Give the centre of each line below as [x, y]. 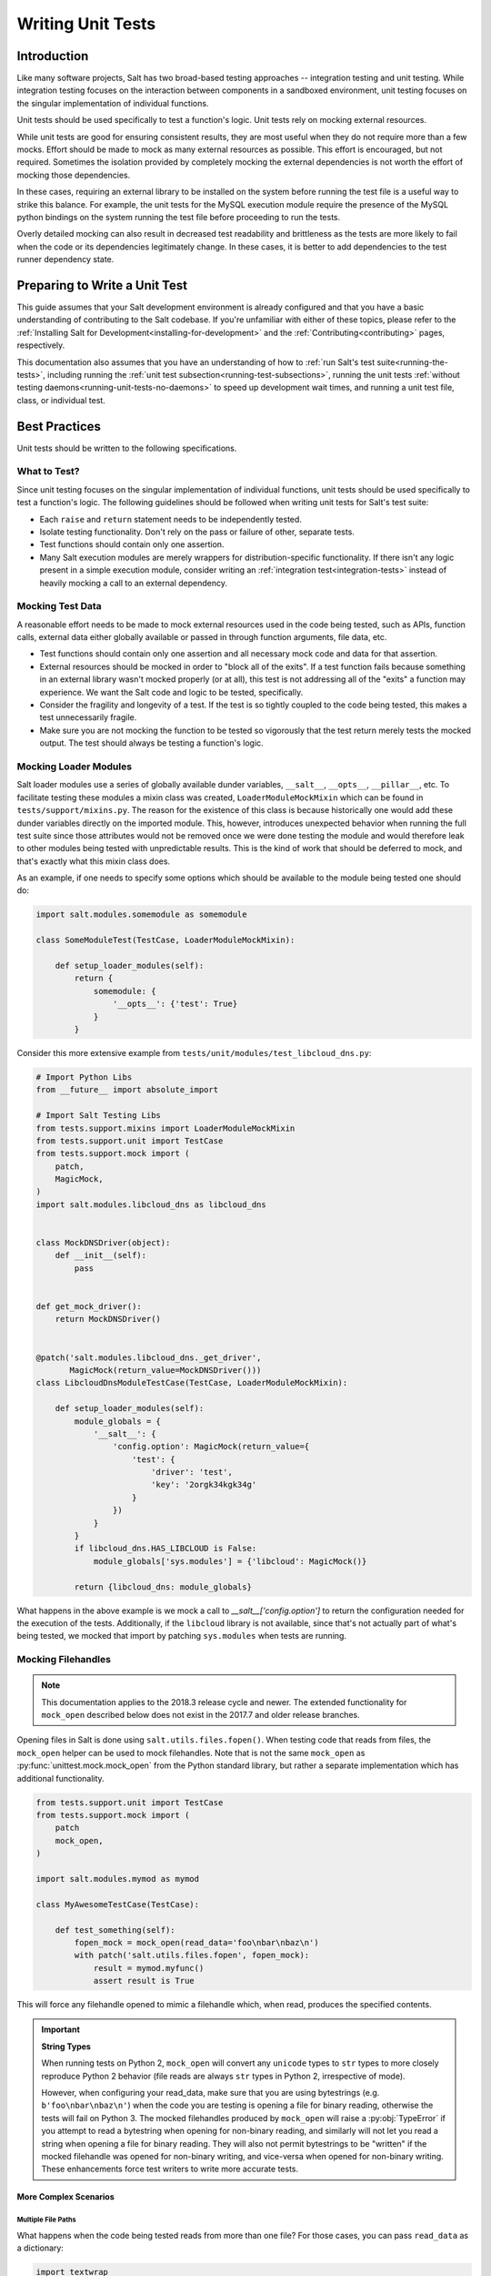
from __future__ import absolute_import [127, 1090]
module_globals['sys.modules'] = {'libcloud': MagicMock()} [230, 1561]
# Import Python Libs [84, 1077]
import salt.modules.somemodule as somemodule [141, 914]
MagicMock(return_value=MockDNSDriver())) [165, 1370]
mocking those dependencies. [74, 175]
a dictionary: [40, 2248]
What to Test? [48, 472]
